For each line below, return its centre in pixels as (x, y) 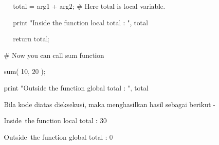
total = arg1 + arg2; (44, 6)
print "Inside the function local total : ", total (81, 22)
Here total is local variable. (125, 6)
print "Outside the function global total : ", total (76, 87)
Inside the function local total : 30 (55, 120)
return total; (31, 39)
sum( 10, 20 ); (25, 71)
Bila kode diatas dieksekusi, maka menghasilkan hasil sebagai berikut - (110, 104)
